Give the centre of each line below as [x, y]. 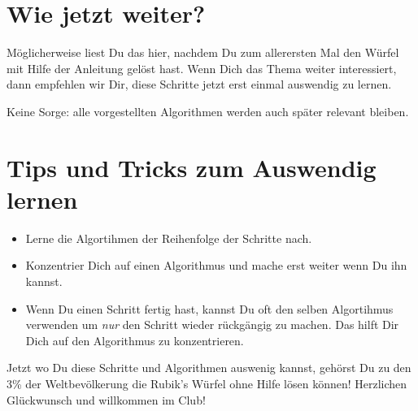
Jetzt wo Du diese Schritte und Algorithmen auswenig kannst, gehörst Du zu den [209, 368]
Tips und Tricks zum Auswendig [192, 167]
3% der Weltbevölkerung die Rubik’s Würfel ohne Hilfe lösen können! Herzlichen [207, 383]
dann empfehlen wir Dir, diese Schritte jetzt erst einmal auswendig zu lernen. [199, 84]
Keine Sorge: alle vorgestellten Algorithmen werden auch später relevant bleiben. [208, 111]
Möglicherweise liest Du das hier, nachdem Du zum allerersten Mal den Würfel [203, 52]
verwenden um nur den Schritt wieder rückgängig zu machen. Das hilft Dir [212, 324]
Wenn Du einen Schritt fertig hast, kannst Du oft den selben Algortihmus [209, 308]
